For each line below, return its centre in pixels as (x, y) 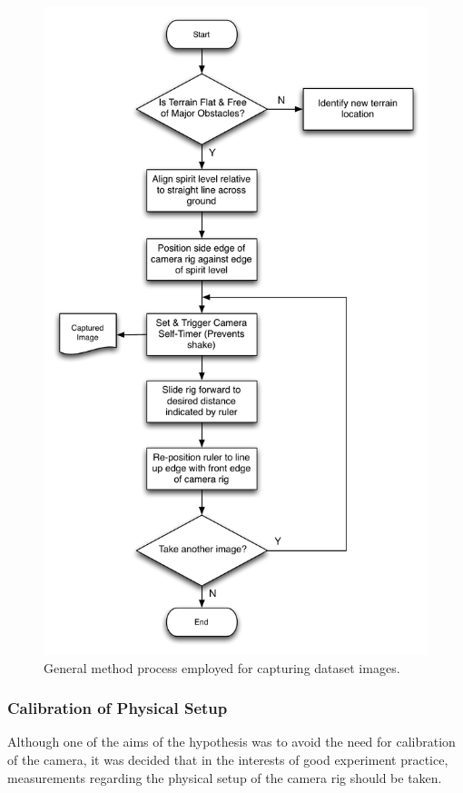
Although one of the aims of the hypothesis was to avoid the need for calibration (231, 742)
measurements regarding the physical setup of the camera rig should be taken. (225, 777)
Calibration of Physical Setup (118, 708)
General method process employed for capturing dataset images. (222, 667)
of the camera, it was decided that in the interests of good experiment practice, (228, 759)
